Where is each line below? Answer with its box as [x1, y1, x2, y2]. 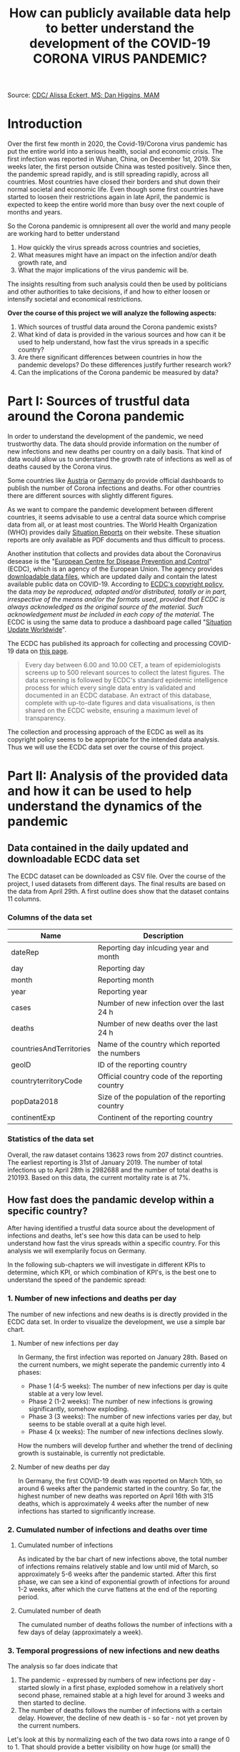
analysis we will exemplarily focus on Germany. [7, 1247, 146, 1255]
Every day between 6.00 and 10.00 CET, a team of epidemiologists [24, 661, 221, 670]
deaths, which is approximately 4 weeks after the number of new [17, 1499, 209, 1508]
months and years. [7, 208, 63, 216]
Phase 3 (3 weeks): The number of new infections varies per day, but [28, 1412, 232, 1420]
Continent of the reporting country [97, 1113, 213, 1123]
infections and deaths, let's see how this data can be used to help [7, 1231, 201, 1240]
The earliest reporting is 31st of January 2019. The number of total [7, 1158, 203, 1166]
